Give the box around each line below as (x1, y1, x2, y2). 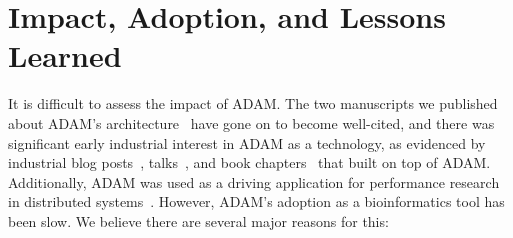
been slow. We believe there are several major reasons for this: (8, 210, 389, 231)
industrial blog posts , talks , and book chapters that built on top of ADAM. (8, 152, 491, 173)
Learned (8, 35, 122, 76)
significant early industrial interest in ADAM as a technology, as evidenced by (8, 132, 486, 153)
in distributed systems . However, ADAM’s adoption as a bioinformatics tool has (8, 191, 505, 212)
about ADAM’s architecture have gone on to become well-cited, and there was (8, 112, 495, 133)
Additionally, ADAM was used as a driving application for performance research (8, 171, 500, 192)
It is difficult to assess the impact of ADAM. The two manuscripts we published (8, 93, 498, 114)
